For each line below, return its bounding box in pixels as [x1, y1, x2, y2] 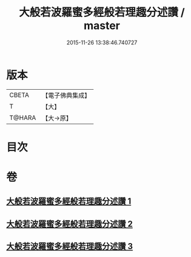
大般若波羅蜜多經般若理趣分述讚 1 [6, 196, 132, 207]
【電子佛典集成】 [42, 91, 91, 99]
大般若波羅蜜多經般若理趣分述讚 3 [6, 241, 133, 252]
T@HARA [9, 113, 36, 122]
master [84, 19, 120, 33]
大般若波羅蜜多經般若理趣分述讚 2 [6, 219, 133, 229]
